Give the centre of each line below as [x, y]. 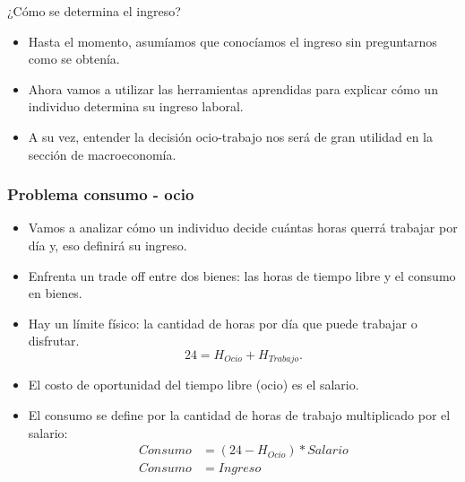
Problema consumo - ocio [101, 194]
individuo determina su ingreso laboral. [136, 106]
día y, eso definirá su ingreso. [108, 245]
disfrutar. [54, 341]
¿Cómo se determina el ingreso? [94, 11]
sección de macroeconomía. [102, 154]
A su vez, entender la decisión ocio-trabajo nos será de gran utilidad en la [230, 136]
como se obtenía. [74, 59]
